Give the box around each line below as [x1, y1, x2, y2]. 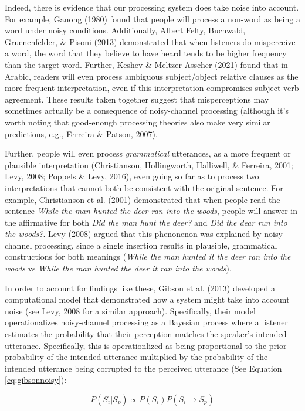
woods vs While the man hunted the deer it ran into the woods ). [5, 262, 232, 274]
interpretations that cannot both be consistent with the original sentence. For [5, 181, 283, 193]
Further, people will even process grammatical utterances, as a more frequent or [5, 147, 291, 159]
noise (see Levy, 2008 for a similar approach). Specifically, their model [5, 304, 256, 317]
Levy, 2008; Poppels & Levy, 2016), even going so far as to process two [5, 170, 259, 182]
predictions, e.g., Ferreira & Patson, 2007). [5, 127, 158, 140]
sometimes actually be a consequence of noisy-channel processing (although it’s [5, 104, 289, 117]
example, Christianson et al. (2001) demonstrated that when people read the [5, 193, 280, 205]
